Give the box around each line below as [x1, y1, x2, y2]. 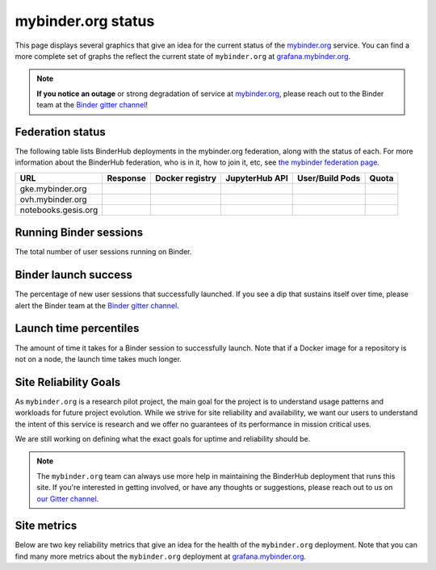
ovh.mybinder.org [19, 194, 88, 205]
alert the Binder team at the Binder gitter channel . [15, 300, 179, 310]
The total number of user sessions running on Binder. [15, 247, 192, 257]
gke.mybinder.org [19, 182, 87, 194]
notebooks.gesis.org [19, 204, 99, 216]
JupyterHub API [225, 172, 288, 183]
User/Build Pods [297, 172, 361, 183]
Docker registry [154, 172, 217, 183]
